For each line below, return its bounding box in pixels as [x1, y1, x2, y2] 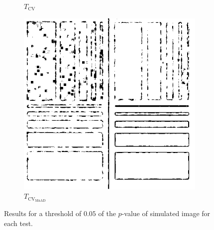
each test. [4, 218, 33, 228]
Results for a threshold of [4, 208, 82, 219]
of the [98, 208, 116, 219]
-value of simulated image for [121, 208, 211, 219]
